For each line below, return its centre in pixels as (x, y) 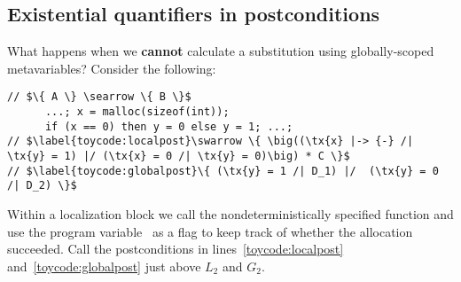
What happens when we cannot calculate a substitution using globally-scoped (221, 51)
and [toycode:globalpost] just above (104, 266)
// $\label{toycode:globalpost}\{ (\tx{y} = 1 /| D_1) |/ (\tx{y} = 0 (223, 171)
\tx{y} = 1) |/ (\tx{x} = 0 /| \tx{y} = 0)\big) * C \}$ (179, 157)
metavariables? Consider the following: (112, 68)
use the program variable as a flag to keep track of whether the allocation (210, 231)
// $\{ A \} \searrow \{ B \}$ (99, 97)
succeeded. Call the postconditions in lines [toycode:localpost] (176, 249)
